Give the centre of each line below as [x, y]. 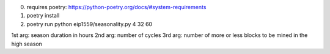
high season [27, 44]
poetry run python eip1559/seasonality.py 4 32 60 [90, 24]
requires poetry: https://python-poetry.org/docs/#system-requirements [116, 7]
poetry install [43, 16]
